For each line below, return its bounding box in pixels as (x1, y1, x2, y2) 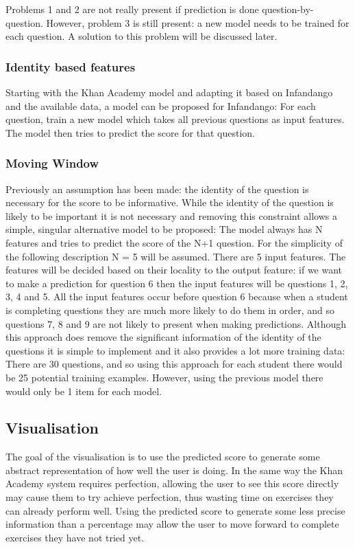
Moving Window (5, 155, 99, 172)
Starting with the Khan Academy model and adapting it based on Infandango (5, 85, 333, 99)
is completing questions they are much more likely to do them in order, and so (5, 302, 334, 317)
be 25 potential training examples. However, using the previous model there (5, 370, 323, 384)
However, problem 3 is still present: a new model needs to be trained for (46, 15, 350, 30)
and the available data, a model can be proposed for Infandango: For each (5, 98, 316, 113)
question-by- (262, 2, 314, 16)
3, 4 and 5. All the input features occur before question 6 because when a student (5, 289, 348, 304)
